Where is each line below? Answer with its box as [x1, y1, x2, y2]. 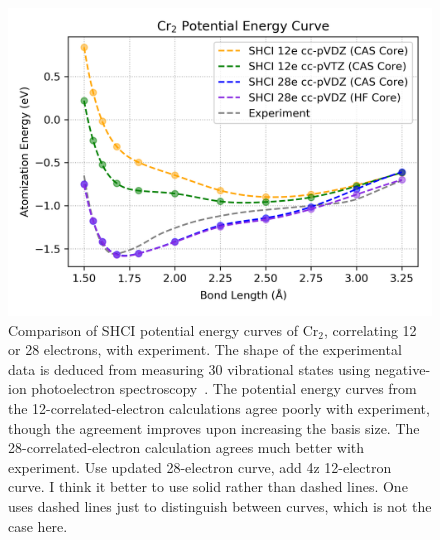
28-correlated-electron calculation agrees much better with [8, 437, 365, 458]
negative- [374, 358, 431, 379]
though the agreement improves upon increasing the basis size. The [8, 417, 420, 438]
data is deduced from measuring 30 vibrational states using [8, 358, 371, 379]
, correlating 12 [323, 319, 417, 340]
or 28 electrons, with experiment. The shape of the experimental [8, 339, 402, 360]
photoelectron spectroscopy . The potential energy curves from [31, 378, 417, 399]
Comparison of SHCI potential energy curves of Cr [8, 319, 319, 340]
